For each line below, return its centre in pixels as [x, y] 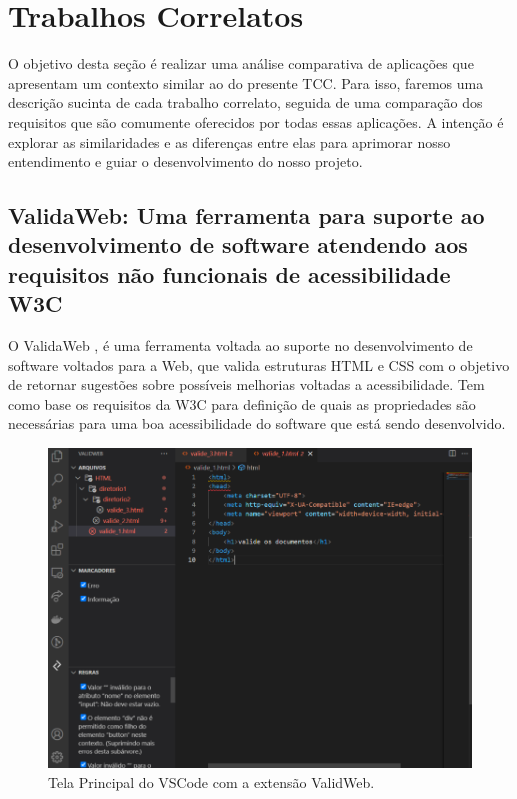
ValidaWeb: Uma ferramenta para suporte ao [246, 215]
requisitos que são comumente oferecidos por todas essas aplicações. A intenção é [256, 121]
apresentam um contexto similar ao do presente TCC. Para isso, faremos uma [246, 82]
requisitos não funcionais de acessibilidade [229, 273]
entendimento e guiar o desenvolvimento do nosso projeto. [185, 161]
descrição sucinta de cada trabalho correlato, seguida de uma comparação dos [245, 102]
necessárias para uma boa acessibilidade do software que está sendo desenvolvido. [257, 423]
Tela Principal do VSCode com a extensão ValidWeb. [211, 781]
